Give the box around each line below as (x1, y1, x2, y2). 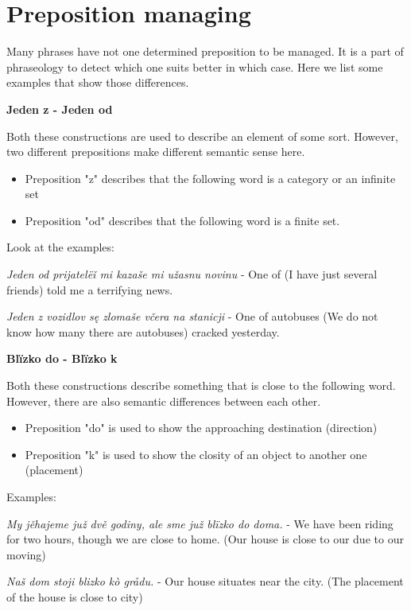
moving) (6, 546, 46, 562)
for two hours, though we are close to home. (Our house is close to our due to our (6, 531, 404, 547)
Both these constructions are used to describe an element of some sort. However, (6, 127, 398, 144)
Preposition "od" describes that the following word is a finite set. (25, 212, 340, 228)
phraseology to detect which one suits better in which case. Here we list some (6, 58, 383, 75)
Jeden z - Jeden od (6, 100, 113, 117)
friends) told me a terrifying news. (6, 281, 173, 298)
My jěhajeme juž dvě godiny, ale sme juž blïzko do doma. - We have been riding (6, 515, 394, 531)
